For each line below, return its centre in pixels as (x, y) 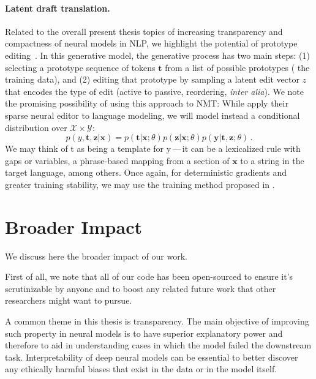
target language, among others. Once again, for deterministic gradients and (146, 172)
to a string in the (272, 160)
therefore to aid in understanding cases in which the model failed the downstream (158, 345)
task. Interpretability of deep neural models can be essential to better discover (152, 357)
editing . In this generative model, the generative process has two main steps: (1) (157, 55)
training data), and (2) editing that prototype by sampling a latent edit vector (152, 79)
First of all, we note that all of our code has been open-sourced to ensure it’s (149, 276)
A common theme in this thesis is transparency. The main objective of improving (157, 321)
